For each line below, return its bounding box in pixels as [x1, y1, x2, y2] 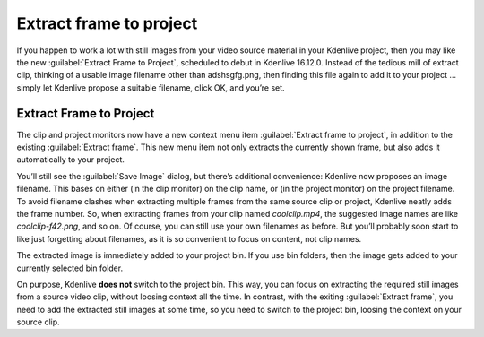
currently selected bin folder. [16, 263, 124, 273]
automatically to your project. [16, 154, 125, 165]
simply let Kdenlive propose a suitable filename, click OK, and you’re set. [16, 82, 286, 93]
